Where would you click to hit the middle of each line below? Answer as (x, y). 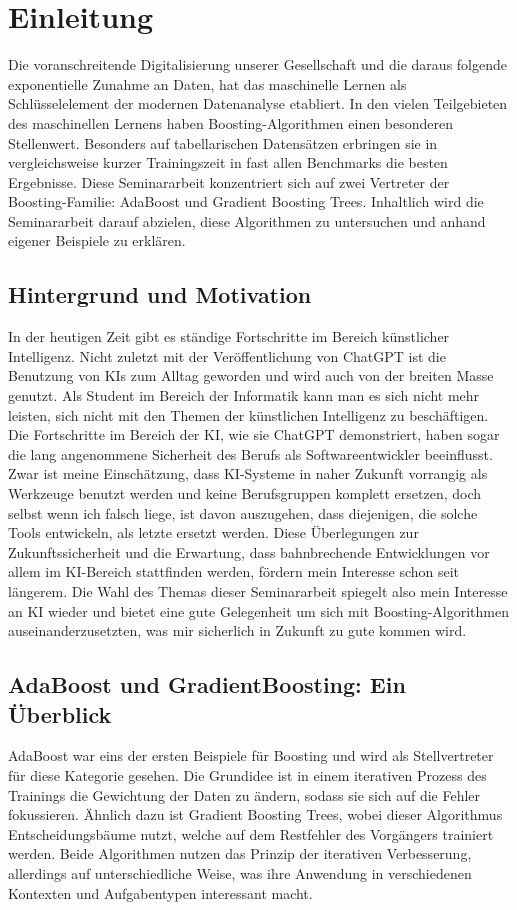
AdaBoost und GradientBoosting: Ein (207, 684)
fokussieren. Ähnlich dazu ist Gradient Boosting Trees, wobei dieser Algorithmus (255, 814)
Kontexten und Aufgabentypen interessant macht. (160, 892)
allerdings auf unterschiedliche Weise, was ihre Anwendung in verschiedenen (240, 872)
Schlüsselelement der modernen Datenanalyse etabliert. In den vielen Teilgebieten (258, 103)
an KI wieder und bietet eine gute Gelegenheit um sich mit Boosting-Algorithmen (259, 610)
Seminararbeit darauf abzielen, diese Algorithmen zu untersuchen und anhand (247, 220)
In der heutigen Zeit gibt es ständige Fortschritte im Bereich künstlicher (229, 336)
